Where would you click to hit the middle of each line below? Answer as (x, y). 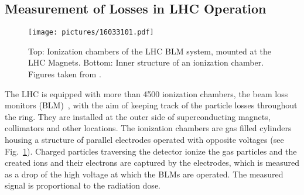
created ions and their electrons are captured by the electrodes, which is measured (152, 162)
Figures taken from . (65, 74)
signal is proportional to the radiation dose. (83, 185)
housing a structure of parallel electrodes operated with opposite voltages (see (144, 140)
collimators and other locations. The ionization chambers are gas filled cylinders (148, 128)
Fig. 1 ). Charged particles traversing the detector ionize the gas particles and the (151, 151)
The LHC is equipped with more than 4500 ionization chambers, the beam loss (146, 93)
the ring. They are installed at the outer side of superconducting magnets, (138, 116)
